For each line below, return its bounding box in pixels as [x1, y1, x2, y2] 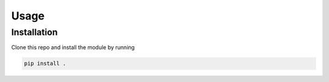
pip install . [24, 60, 66, 67]
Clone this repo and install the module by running [11, 44, 135, 51]
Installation [11, 27, 58, 38]
